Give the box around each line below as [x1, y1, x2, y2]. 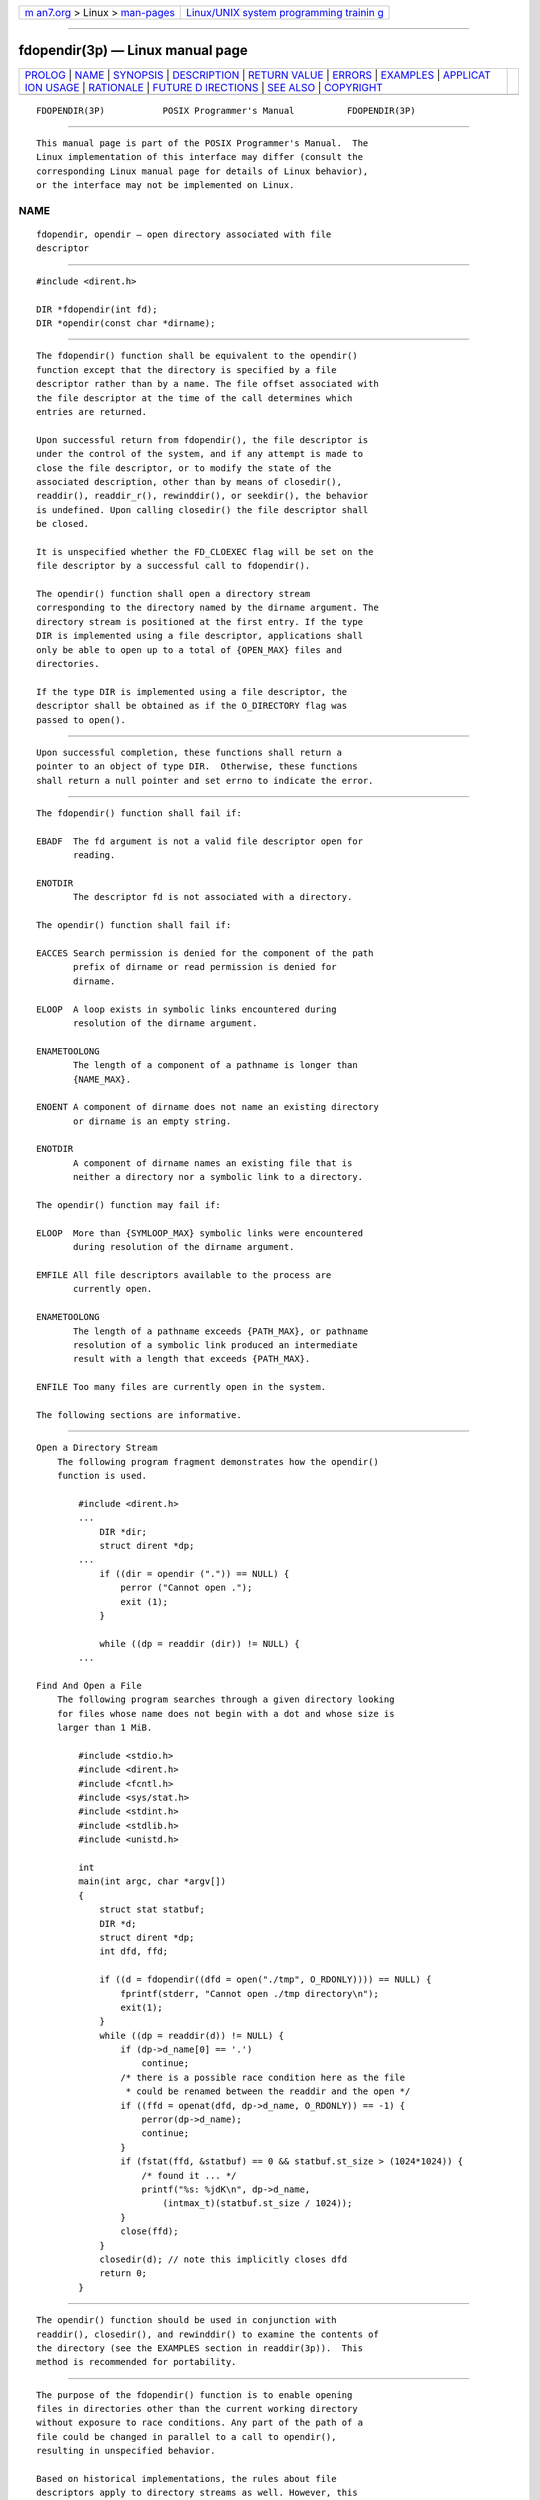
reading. [73, 850, 116, 861]
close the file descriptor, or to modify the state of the [36, 462, 332, 474]
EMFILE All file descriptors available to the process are [36, 1269, 332, 1280]
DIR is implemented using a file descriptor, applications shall [36, 630, 364, 642]
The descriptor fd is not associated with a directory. [73, 891, 353, 903]
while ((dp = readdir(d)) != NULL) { [99, 2030, 285, 2041]
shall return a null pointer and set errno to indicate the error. [36, 775, 374, 786]
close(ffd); [120, 2226, 179, 2237]
